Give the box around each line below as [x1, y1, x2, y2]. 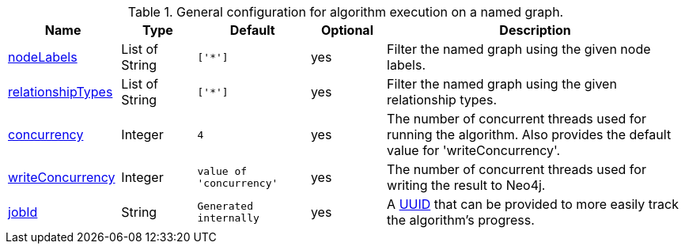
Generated [197, 200, 253, 212]
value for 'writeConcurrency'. [387, 142, 561, 158]
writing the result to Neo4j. [387, 177, 546, 193]
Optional [320, 22, 373, 38]
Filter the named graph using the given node [387, 41, 651, 57]
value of [197, 165, 248, 177]
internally [197, 212, 259, 224]
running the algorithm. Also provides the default [387, 127, 672, 142]
